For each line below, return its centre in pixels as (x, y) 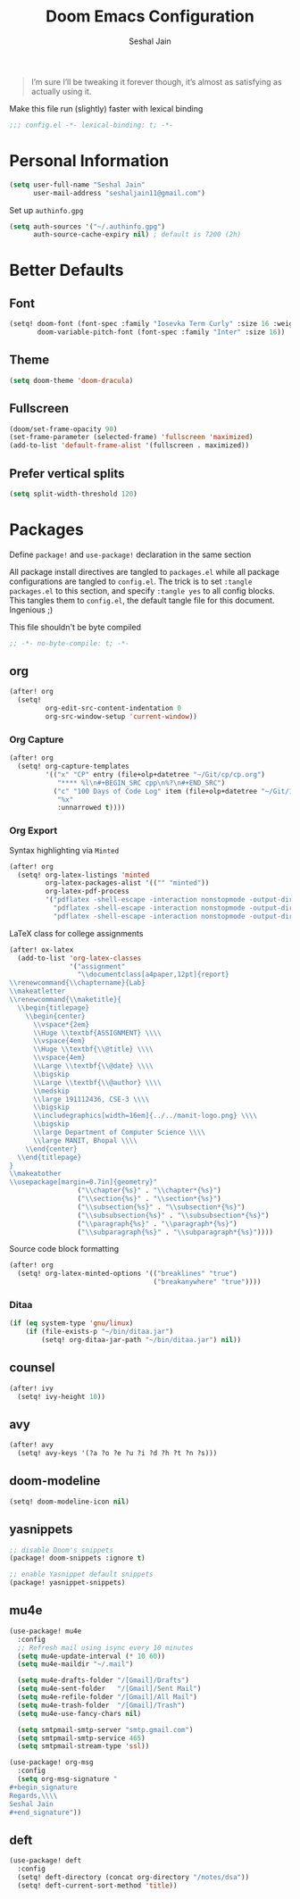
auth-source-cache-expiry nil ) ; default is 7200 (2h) (137, 235)
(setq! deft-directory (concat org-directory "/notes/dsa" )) (133, 1877)
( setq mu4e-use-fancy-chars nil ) (79, 1713)
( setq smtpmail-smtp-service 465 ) (81, 1738)
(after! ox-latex (42, 949)
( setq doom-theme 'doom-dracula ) (71, 380)
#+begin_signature (43, 1787)
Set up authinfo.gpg (46, 210)
